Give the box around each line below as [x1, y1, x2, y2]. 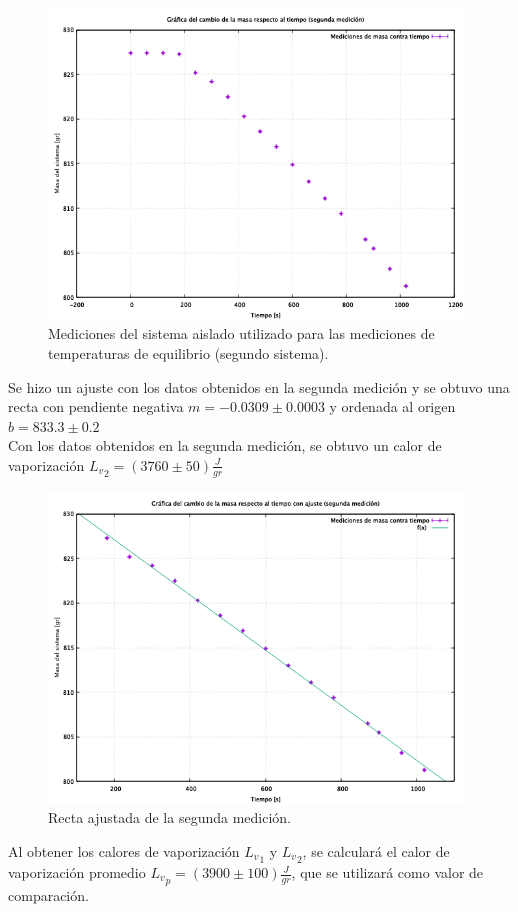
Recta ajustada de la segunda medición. [48, 807, 292, 828]
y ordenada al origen [329, 396, 456, 417]
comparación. [8, 885, 89, 906]
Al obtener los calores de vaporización [8, 840, 240, 861]
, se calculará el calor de [302, 840, 450, 861]
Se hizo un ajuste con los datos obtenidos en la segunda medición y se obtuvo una [8, 376, 510, 397]
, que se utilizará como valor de [291, 862, 484, 883]
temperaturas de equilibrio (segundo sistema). [48, 342, 329, 363]
